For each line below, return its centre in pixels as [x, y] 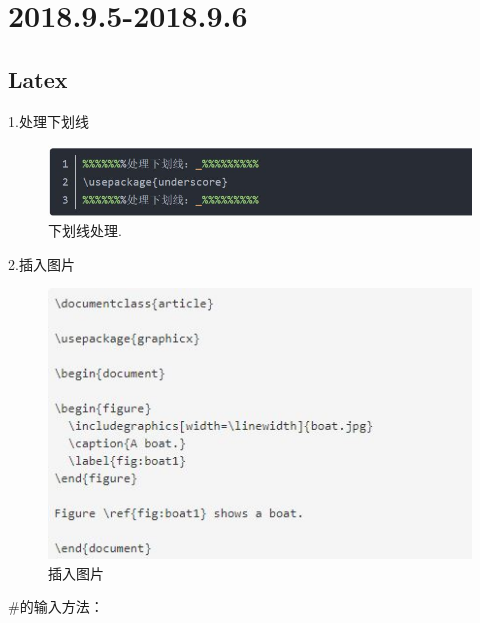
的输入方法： [61, 606]
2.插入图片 [41, 263]
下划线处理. [85, 230]
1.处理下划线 [48, 120]
